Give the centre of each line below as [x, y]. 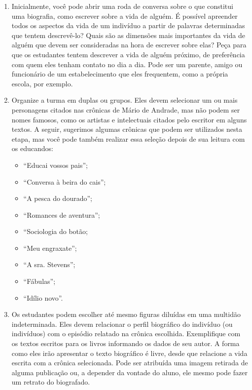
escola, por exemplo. [42, 83]
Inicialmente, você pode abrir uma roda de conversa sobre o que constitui [122, 6]
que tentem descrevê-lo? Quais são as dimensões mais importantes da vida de [128, 35]
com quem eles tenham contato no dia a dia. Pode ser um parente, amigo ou [127, 64]
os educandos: [32, 148]
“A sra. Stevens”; [49, 264]
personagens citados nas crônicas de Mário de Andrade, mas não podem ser [126, 109]
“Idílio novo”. [43, 297]
